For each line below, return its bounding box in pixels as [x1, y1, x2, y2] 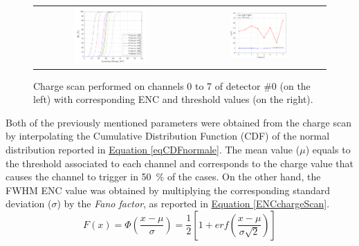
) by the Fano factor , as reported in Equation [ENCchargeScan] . [57, 196, 330, 211]
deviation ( [6, 196, 52, 211]
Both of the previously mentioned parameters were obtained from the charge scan [6, 115, 351, 129]
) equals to [305, 142, 351, 156]
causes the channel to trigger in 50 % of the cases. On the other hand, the [6, 169, 321, 184]
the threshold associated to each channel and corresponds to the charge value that [6, 155, 353, 170]
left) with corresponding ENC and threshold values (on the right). [33, 92, 313, 106]
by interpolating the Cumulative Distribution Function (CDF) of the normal [6, 129, 330, 143]
